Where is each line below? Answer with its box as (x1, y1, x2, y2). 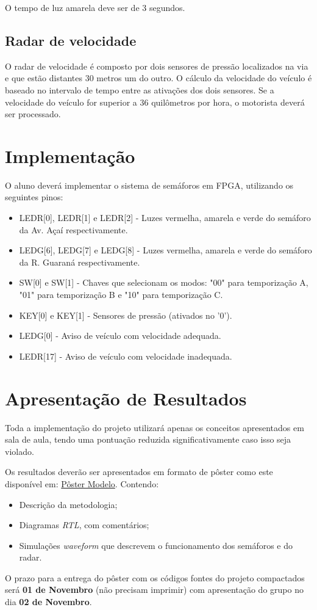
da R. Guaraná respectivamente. (19, 255, 140, 268)
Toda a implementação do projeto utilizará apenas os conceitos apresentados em (5, 421, 304, 434)
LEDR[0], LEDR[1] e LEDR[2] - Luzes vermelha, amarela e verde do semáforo (19, 211, 311, 224)
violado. (5, 445, 34, 457)
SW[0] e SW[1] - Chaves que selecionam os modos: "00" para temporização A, (19, 276, 308, 289)
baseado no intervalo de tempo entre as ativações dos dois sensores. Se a (5, 83, 274, 96)
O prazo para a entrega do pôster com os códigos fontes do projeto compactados (5, 571, 305, 584)
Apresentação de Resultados (5, 385, 247, 410)
